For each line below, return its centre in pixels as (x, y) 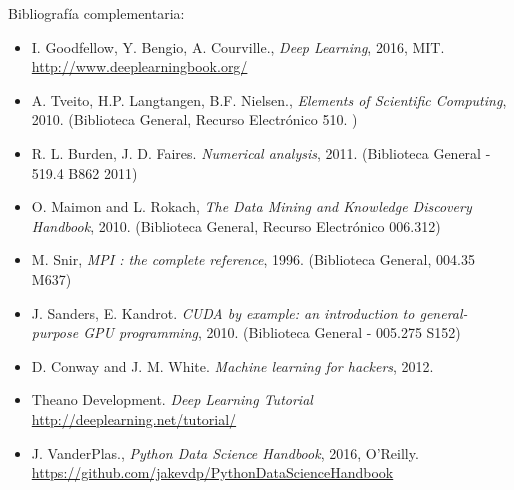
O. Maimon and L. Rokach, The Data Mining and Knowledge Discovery (251, 206)
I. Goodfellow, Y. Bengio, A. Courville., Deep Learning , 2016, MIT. (238, 46)
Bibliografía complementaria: (96, 13)
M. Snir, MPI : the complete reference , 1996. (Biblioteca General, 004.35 (253, 259)
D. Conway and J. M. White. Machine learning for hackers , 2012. (232, 365)
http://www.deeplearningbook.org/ (139, 66)
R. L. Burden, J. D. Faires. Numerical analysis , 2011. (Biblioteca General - (261, 152)
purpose (55, 332)
